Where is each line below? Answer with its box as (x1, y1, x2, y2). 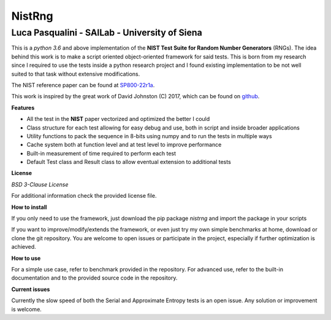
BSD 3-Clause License (11, 181, 69, 188)
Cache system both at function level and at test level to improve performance (26, 141, 222, 149)
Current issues (11, 286, 50, 293)
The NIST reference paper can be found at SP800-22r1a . (11, 81, 155, 88)
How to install (11, 203, 47, 211)
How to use (11, 254, 41, 262)
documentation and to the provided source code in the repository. (11, 274, 178, 282)
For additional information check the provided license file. (11, 192, 157, 200)
